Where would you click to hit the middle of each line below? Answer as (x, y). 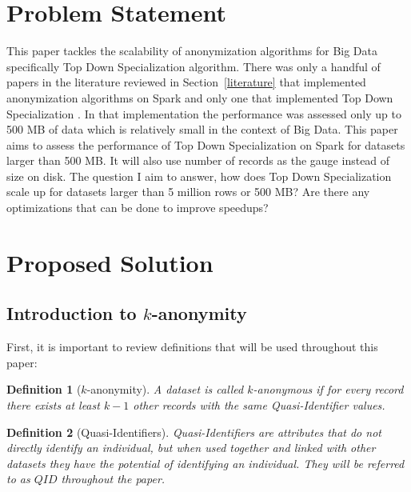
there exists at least (53, 405)
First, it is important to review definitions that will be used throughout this (192, 347)
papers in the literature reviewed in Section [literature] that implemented (186, 82)
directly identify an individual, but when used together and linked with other (191, 448)
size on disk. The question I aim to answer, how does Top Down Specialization (199, 176)
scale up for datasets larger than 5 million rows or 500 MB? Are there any (188, 192)
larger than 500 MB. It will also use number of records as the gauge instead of (198, 160)
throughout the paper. (113, 479)
